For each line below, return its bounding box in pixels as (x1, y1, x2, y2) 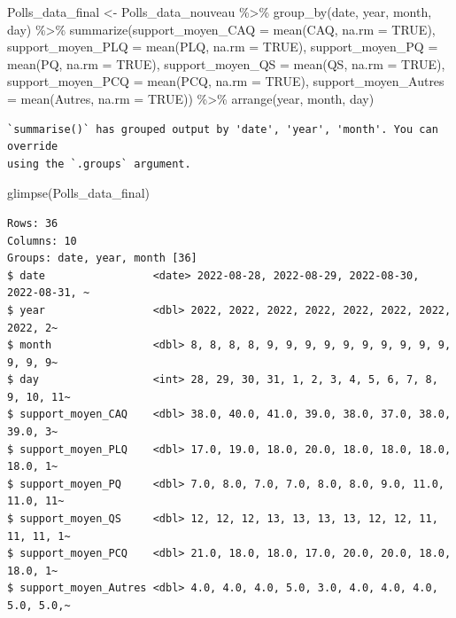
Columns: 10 (7, 234, 77, 247)
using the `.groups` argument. (7, 157, 191, 170)
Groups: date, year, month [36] (7, 252, 197, 265)
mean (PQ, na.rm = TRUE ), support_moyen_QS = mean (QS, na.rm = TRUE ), (7, 54, 445, 73)
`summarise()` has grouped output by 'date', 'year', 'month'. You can (7, 122, 438, 136)
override (7, 140, 58, 153)
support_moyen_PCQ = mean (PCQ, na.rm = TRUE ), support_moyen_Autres (7, 72, 444, 90)
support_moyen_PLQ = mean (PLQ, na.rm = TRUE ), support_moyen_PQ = (7, 37, 438, 56)
